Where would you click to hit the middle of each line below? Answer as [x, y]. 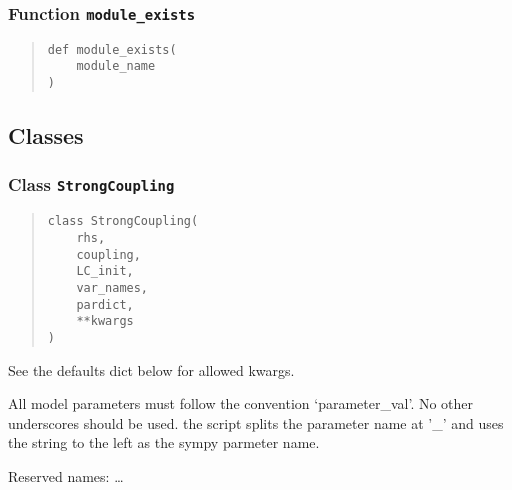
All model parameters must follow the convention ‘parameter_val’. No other [241, 403]
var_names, [112, 287]
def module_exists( [112, 49]
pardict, [105, 304]
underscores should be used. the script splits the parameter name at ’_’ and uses [256, 422]
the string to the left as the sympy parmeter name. [164, 442]
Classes [46, 135]
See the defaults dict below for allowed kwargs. [151, 369]
